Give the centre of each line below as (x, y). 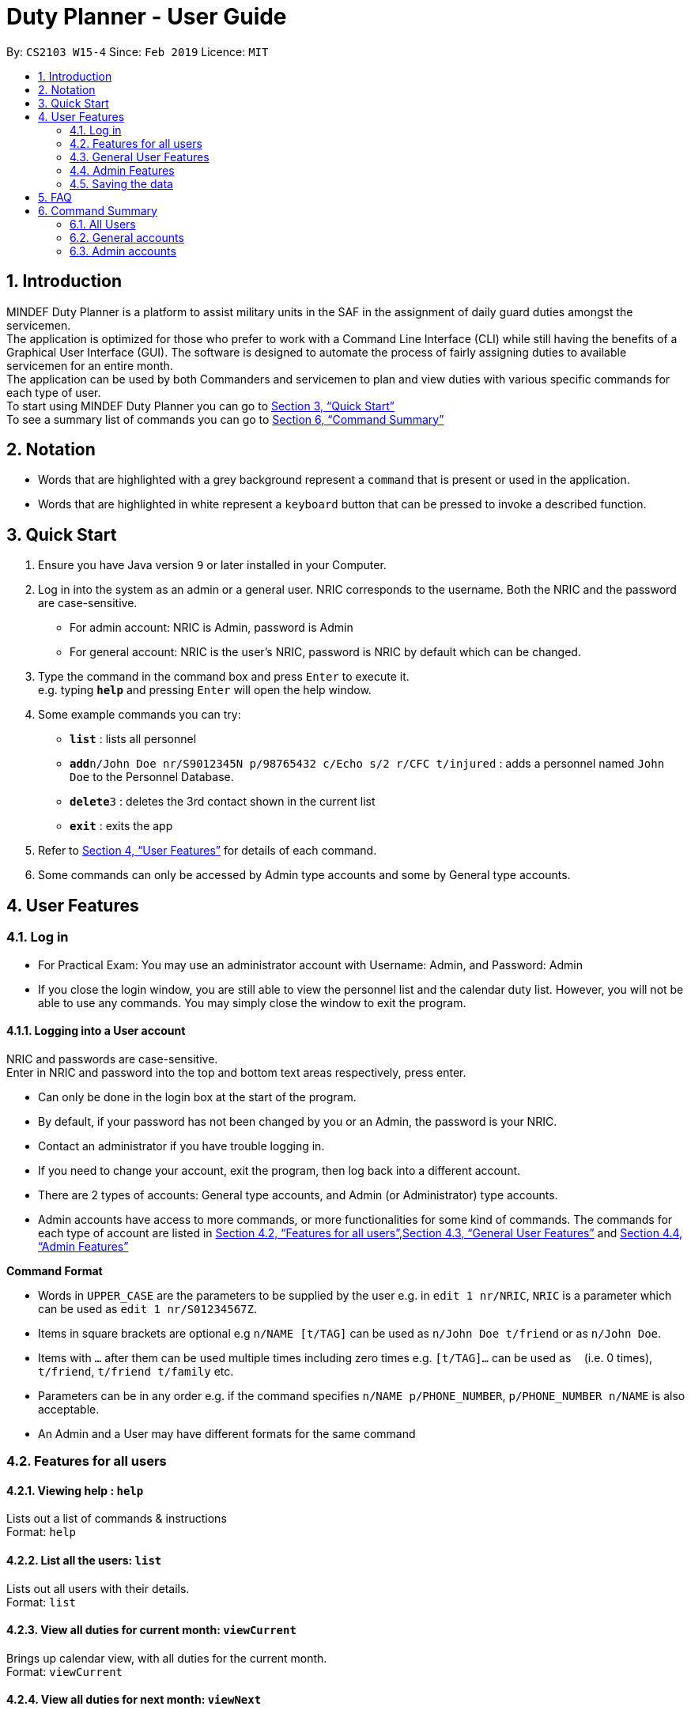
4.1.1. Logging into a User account (96, 1031)
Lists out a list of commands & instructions (117, 1519)
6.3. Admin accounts (123, 251)
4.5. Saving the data (121, 183)
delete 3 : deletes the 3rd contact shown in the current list (223, 802)
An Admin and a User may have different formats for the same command (227, 1433)
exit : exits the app (121, 826)
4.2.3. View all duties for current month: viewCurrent (151, 1630)
